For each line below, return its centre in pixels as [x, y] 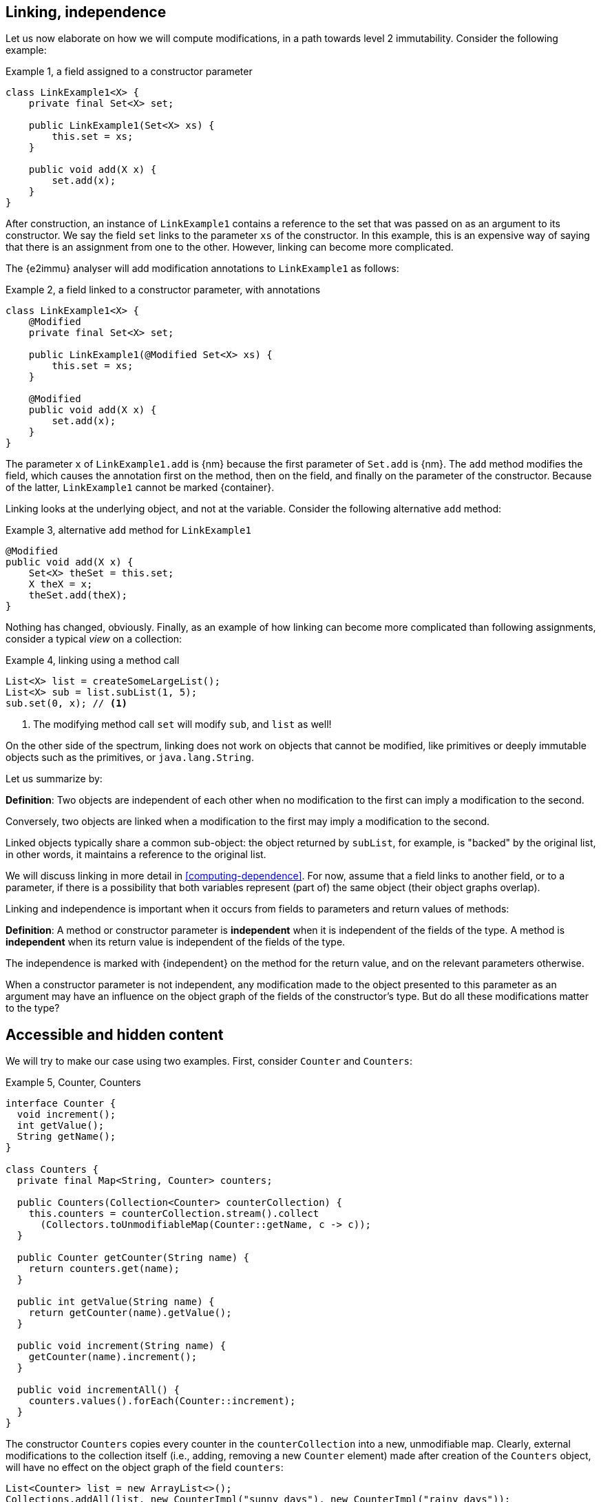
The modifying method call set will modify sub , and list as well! [182, 724]
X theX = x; [61, 584]
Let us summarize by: [54, 779]
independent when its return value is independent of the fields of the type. [176, 942]
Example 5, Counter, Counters [73, 1083]
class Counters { [52, 1170]
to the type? [33, 1008]
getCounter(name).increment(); [113, 1357]
